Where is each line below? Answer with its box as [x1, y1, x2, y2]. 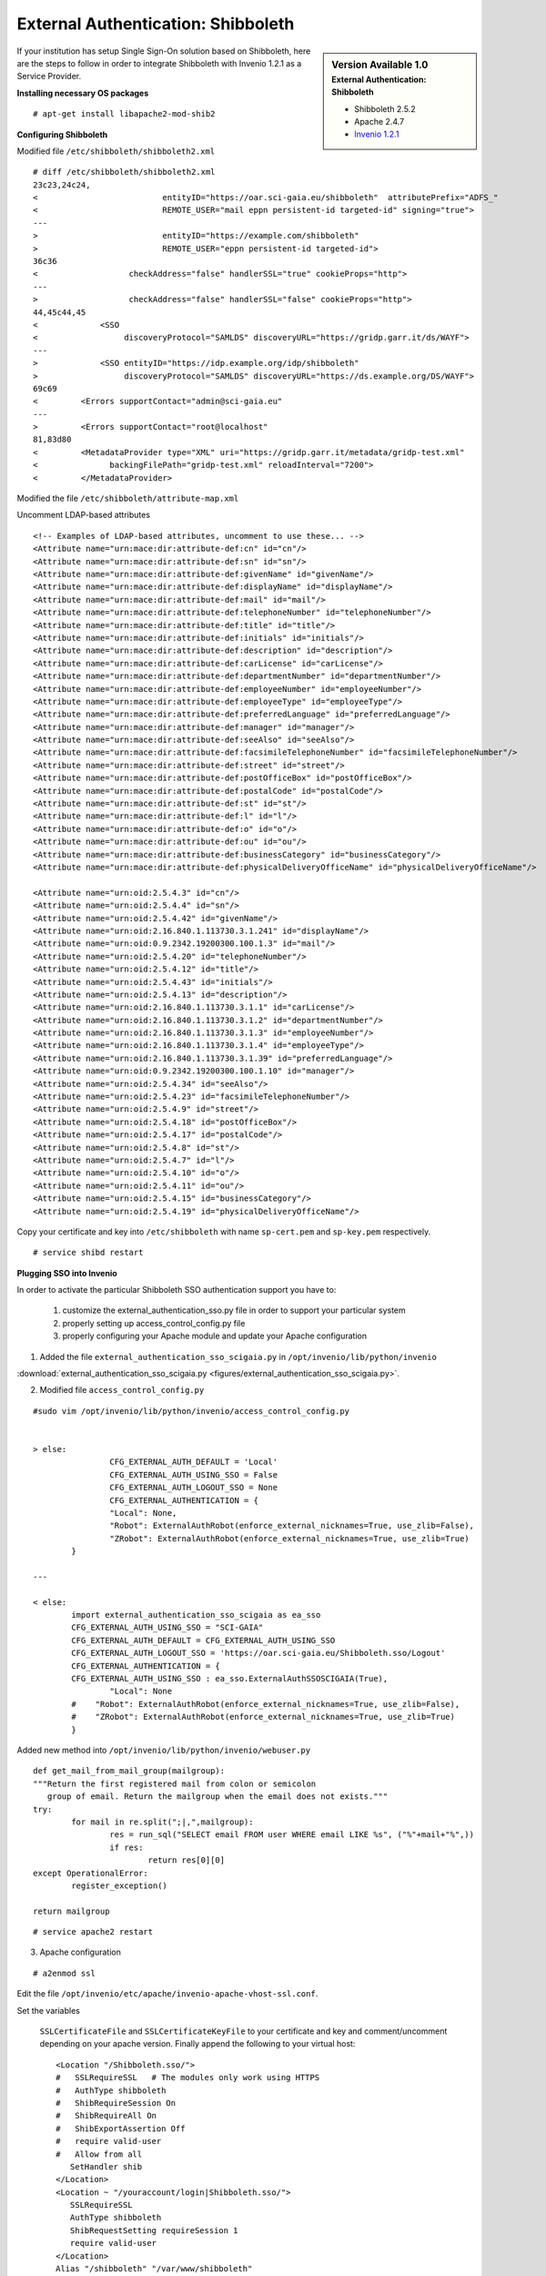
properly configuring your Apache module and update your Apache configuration [62, 1330, 368, 1342]
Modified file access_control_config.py [39, 1385, 205, 1396]
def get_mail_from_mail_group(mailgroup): [33, 1766, 226, 1776]
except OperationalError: [33, 1867, 149, 1878]
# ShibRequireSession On [56, 2098, 177, 2108]
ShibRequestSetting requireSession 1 [69, 2225, 238, 2235]
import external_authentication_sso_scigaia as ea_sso [71, 1610, 321, 1621]
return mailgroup [33, 1905, 110, 1916]
